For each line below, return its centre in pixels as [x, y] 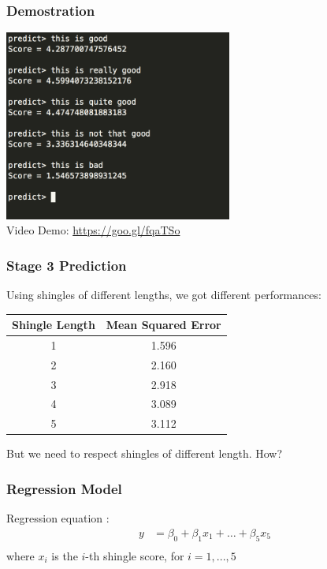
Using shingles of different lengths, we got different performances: [164, 294]
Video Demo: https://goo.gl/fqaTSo [93, 230]
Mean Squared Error [163, 325]
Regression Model [64, 488]
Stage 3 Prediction [67, 265]
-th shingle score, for [135, 555]
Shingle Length [54, 325]
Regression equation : [58, 518]
